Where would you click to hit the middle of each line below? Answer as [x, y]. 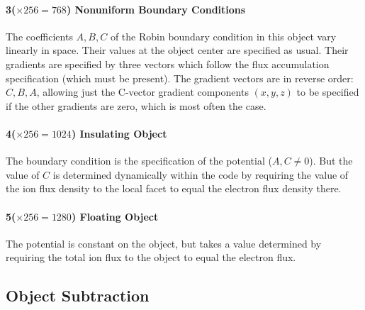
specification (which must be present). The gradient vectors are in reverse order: [180, 78]
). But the [331, 161]
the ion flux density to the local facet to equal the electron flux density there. [174, 188]
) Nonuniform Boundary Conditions [156, 9]
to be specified [328, 92]
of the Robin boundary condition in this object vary [223, 36]
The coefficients [39, 36]
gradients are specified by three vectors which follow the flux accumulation [168, 63]
